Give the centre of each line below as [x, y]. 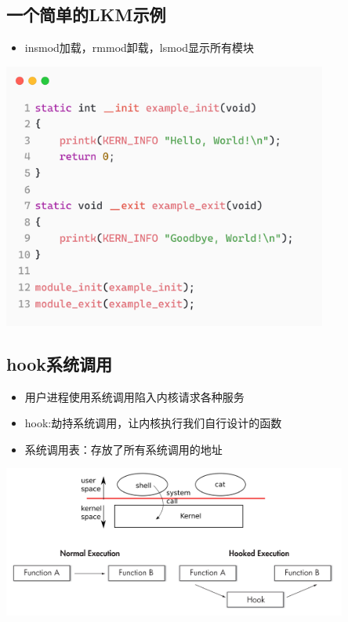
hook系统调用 [59, 363]
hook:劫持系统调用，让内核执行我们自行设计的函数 [153, 423]
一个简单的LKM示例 [86, 15]
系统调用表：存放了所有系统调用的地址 [123, 449]
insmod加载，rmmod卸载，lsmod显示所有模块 [140, 48]
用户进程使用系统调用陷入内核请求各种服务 [134, 396]
